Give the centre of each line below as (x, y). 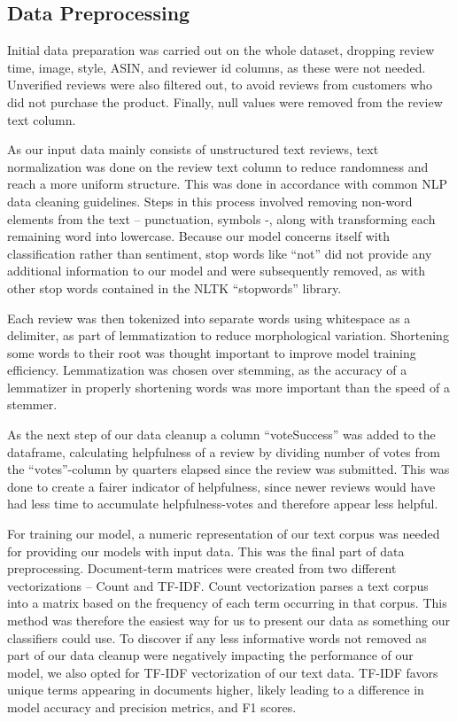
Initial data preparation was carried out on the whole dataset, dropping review (221, 50)
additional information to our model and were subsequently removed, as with (217, 271)
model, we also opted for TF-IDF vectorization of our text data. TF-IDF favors (223, 672)
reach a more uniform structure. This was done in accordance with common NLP (228, 184)
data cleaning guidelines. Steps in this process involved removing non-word (210, 201)
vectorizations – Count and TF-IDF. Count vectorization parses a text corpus (218, 585)
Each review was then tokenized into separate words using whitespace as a (209, 318)
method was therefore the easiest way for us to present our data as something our (229, 621)
